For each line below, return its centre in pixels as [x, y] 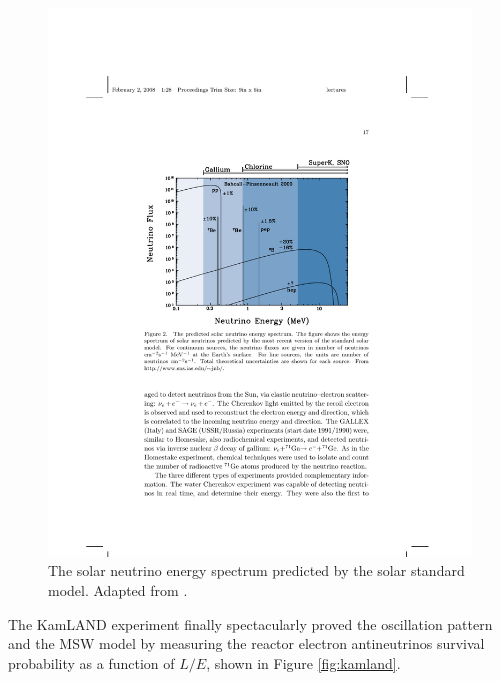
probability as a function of [91, 662]
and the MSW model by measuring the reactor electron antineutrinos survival [246, 643]
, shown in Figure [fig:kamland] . [303, 662]
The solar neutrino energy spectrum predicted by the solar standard [256, 570]
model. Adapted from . [118, 590]
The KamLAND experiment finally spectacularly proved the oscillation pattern [250, 623]
